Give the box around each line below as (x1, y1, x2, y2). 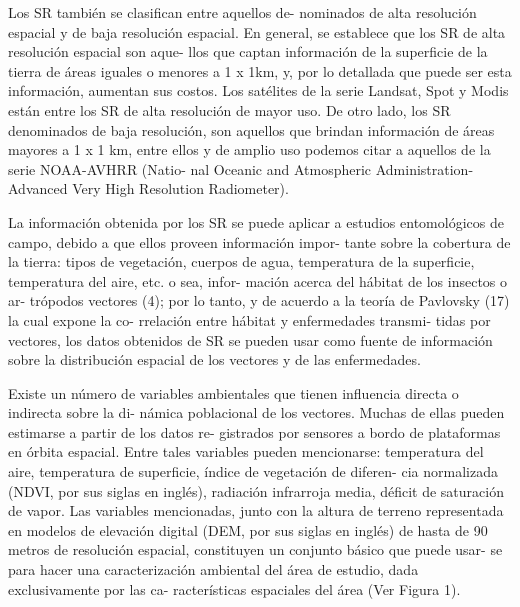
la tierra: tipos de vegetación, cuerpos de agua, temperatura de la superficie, (8, 251, 475, 272)
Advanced (8, 178, 68, 199)
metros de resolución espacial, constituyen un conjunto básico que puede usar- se (8, 539, 503, 560)
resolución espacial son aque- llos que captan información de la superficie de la (8, 41, 488, 62)
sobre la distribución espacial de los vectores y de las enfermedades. (8, 349, 421, 370)
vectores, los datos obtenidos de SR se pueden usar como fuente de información (8, 329, 493, 350)
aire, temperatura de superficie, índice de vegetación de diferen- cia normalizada (8, 461, 498, 482)
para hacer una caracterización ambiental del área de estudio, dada (8, 559, 419, 580)
